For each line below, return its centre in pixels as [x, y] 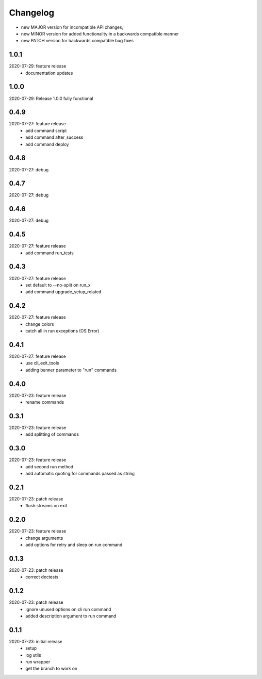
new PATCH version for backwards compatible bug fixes [77, 41]
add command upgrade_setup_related [63, 292]
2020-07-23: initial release [36, 641]
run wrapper [38, 662]
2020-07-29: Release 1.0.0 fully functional [51, 98]
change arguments [44, 538]
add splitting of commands [52, 434]
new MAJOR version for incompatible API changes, [72, 27]
